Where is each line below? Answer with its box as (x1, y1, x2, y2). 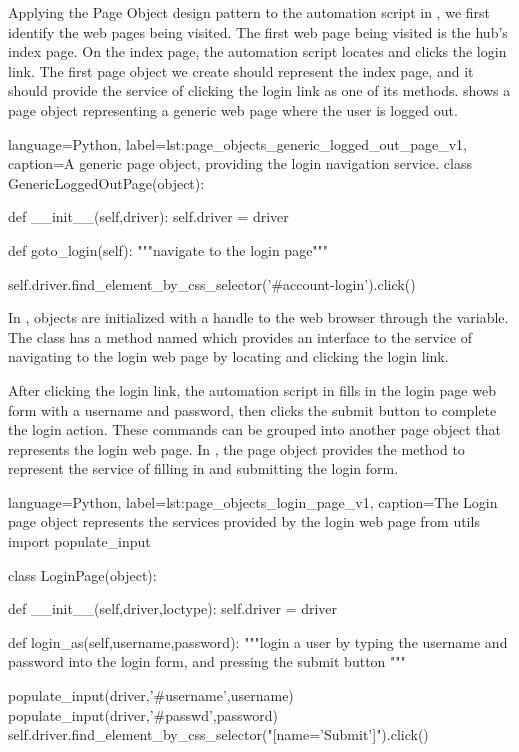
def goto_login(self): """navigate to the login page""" (8, 239, 329, 260)
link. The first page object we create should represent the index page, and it (8, 60, 474, 81)
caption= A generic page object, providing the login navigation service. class (8, 153, 472, 174)
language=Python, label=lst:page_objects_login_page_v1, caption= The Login (8, 491, 498, 512)
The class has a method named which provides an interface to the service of (8, 326, 473, 347)
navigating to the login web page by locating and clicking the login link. (8, 346, 449, 367)
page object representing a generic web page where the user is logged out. (8, 99, 458, 120)
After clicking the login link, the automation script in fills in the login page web (8, 379, 496, 400)
